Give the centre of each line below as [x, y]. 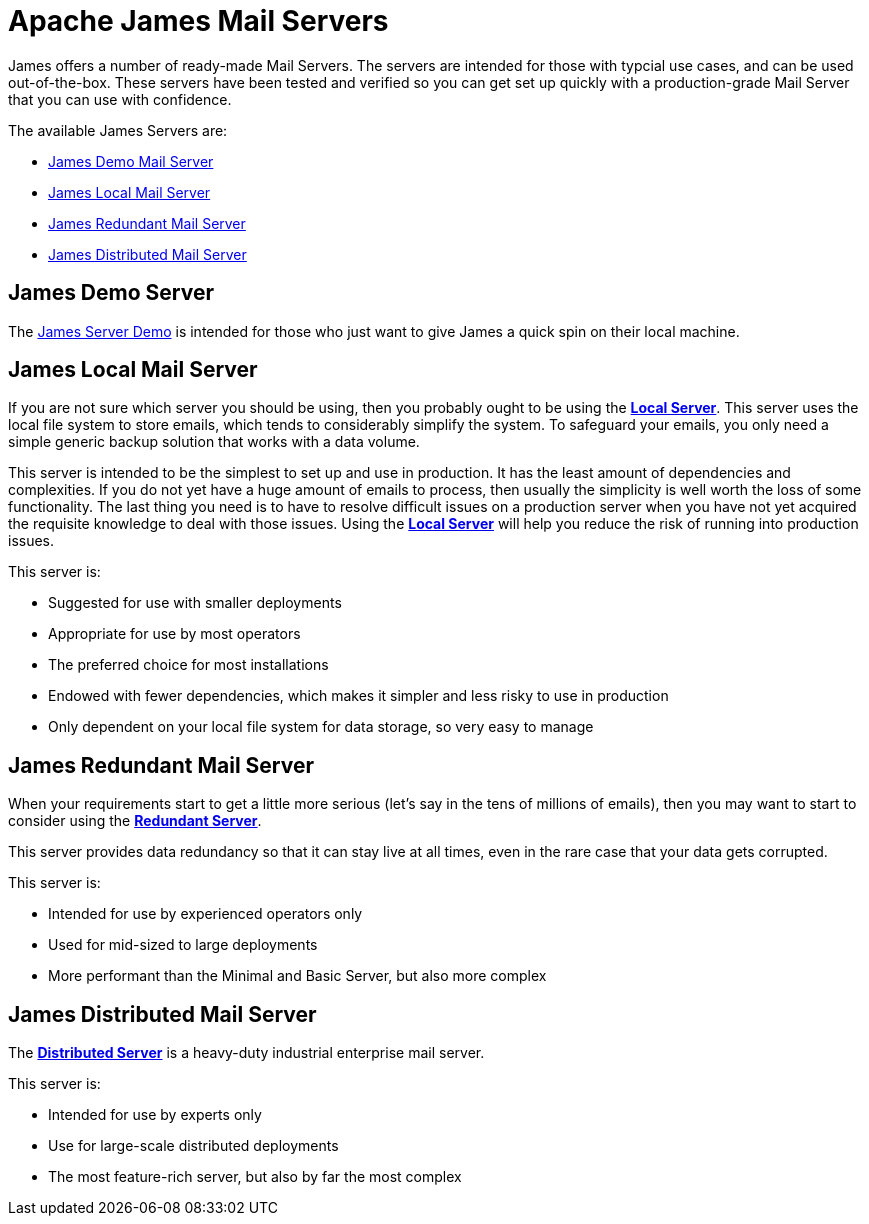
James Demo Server [111, 293]
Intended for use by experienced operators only [205, 914]
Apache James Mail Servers [198, 21]
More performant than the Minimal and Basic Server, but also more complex [297, 976]
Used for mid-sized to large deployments [183, 945]
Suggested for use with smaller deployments [195, 603]
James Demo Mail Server [131, 161]
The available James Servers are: [118, 130]
